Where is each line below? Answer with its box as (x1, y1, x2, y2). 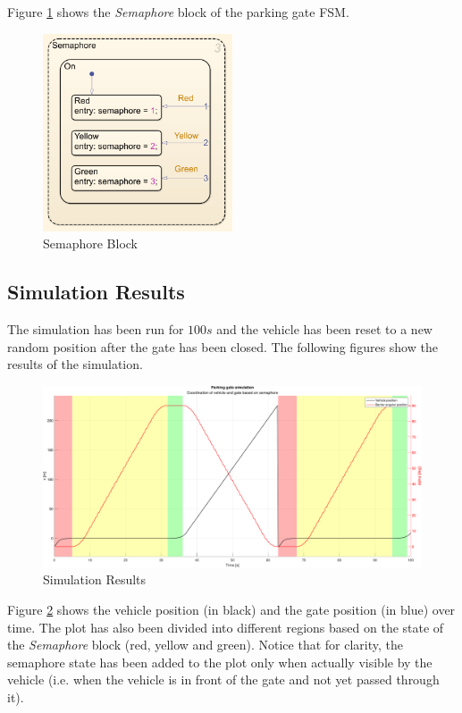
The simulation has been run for (7, 320, 184, 339)
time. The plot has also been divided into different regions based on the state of (7, 617, 444, 636)
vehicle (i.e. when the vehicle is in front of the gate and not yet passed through (7, 670, 440, 689)
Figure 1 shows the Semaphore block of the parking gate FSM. (7, 3, 349, 21)
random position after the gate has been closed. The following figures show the (7, 337, 438, 356)
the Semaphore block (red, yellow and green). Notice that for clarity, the (7, 635, 404, 654)
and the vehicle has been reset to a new (216, 320, 433, 339)
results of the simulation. (7, 355, 143, 373)
